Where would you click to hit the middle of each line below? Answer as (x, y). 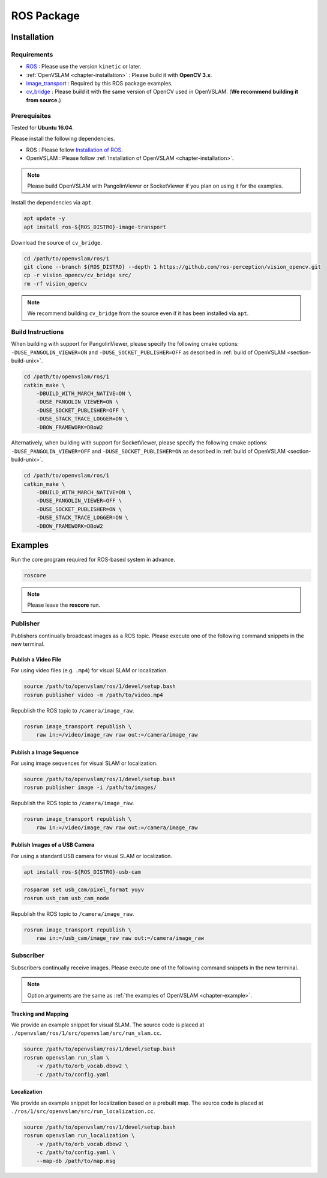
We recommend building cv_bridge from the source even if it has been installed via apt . (138, 313)
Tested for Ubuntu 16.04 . (43, 128)
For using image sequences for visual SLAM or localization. (84, 763)
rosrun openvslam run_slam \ (67, 1057)
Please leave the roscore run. (64, 605)
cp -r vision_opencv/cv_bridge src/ (78, 275)
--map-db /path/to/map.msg (76, 1161)
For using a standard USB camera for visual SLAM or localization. (92, 856)
